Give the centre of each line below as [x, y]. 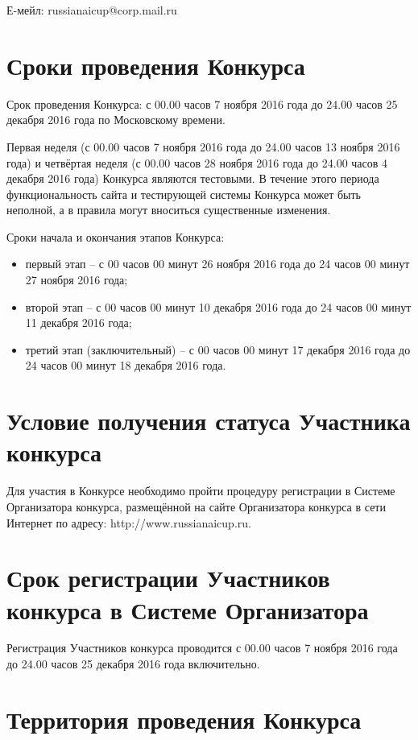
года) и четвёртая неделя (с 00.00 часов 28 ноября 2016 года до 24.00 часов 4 [197, 162]
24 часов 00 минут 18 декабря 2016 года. [126, 365]
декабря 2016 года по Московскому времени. [116, 120]
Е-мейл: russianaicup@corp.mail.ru [92, 10]
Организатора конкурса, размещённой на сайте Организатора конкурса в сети [196, 506]
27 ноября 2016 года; [77, 280]
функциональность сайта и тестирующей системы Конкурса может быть [184, 194]
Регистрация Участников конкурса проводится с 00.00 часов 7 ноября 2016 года [202, 648]
